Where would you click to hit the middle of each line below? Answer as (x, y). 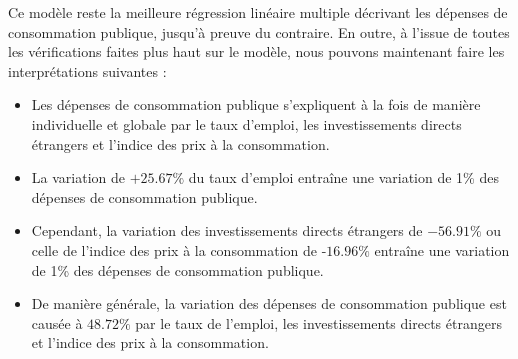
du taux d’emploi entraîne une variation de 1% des (343, 177)
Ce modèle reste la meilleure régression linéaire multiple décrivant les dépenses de (258, 12)
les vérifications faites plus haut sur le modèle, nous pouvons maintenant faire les (256, 51)
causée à (57, 322)
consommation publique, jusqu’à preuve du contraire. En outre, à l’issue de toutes (259, 31)
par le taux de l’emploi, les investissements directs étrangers (318, 322)
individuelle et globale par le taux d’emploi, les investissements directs (246, 123)
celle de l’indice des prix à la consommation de (174, 249)
